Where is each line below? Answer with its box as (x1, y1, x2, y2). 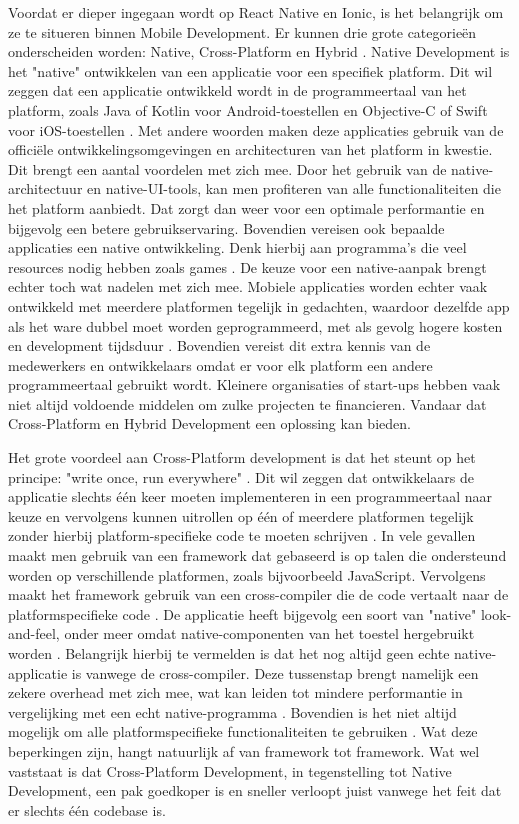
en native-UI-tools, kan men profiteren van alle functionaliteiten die (87, 178, 501, 199)
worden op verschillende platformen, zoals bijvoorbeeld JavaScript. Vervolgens (8, 564, 486, 585)
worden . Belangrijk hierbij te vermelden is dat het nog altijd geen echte (8, 643, 450, 663)
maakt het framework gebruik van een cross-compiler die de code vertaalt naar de (8, 584, 509, 605)
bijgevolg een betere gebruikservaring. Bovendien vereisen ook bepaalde (8, 217, 445, 238)
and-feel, (8, 623, 60, 644)
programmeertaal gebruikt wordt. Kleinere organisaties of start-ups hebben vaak (8, 374, 501, 395)
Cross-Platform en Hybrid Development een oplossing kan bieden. (8, 413, 411, 434)
